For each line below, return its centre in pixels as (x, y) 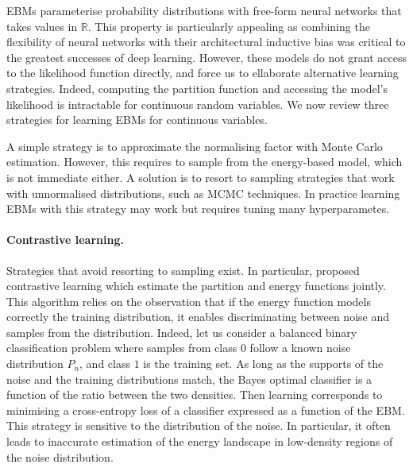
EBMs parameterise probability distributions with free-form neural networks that (204, 10)
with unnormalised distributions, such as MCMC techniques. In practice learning (203, 193)
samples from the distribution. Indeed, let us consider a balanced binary (182, 332)
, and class (105, 364)
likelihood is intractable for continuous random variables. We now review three (198, 104)
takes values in (42, 26)
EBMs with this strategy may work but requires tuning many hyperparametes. (198, 209)
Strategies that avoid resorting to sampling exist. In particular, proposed (183, 270)
